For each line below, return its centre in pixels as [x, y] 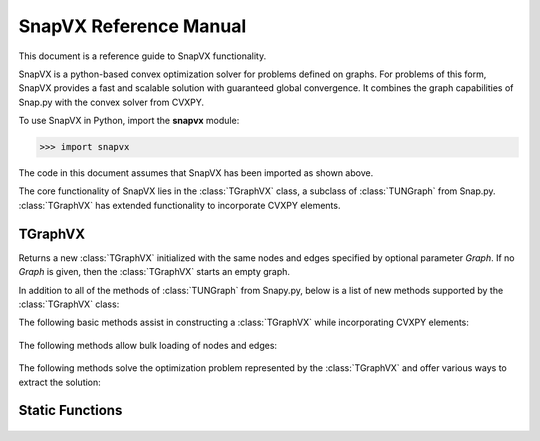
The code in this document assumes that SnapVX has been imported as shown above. [196, 173]
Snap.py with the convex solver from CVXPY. [111, 102]
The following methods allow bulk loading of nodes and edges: [148, 345]
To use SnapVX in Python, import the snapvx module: [129, 121]
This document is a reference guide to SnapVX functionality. [142, 56]
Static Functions [70, 410]
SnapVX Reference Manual [132, 26]
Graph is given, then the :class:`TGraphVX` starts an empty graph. [154, 272]
